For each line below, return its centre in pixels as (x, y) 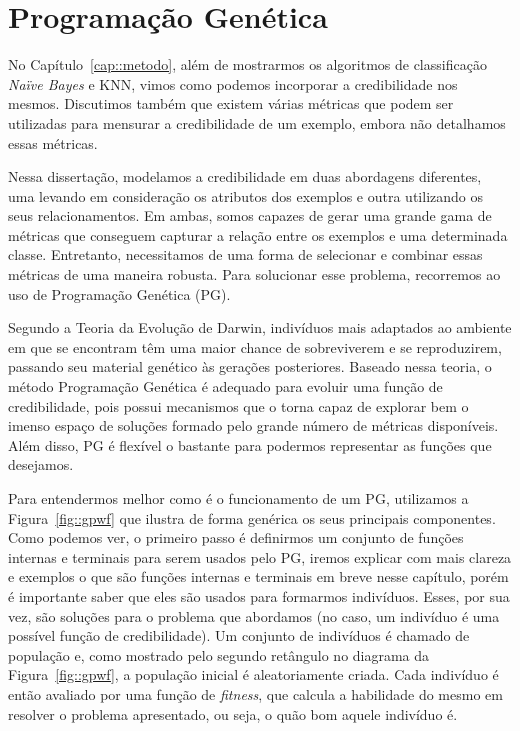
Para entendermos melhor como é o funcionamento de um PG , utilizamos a (238, 498)
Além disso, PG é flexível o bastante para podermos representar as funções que (250, 444)
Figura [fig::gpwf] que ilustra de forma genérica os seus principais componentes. (252, 517)
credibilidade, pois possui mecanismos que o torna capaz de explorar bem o (238, 405)
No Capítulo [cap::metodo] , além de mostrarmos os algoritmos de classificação (247, 64)
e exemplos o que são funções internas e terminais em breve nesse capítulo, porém (258, 576)
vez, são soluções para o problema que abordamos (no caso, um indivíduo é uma (254, 615)
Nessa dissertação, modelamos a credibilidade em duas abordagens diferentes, (245, 176)
